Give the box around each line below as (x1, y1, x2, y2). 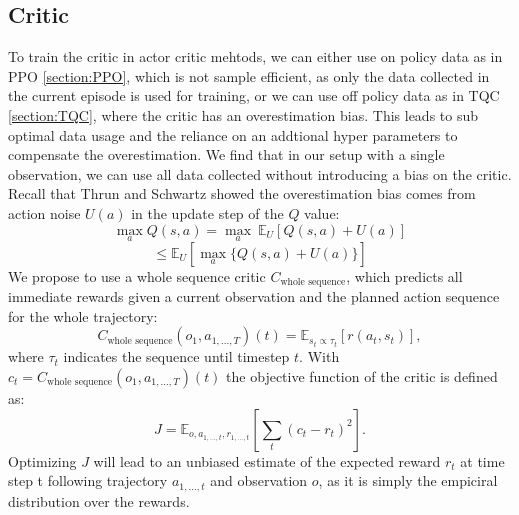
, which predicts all (346, 265, 463, 286)
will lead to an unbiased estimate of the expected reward (93, 450, 441, 471)
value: (304, 202, 340, 223)
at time (460, 450, 505, 471)
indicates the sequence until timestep (63, 346, 290, 367)
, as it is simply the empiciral (318, 470, 498, 491)
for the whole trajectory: (8, 305, 158, 326)
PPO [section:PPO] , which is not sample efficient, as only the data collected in (8, 65, 490, 86)
